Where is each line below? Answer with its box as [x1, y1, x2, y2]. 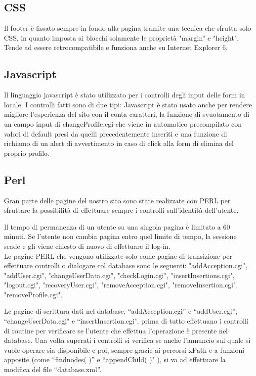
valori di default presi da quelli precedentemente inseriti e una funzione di [4, 128, 227, 139]
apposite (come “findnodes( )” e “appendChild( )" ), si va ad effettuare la [4, 354, 226, 365]
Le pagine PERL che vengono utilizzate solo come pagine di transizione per [4, 250, 232, 261]
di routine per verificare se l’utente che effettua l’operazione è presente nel [4, 325, 228, 335]
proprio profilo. [4, 147, 49, 158]
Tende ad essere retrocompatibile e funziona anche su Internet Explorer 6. [4, 42, 228, 52]
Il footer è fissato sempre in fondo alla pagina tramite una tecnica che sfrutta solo [4, 23, 251, 33]
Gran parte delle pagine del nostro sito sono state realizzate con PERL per [4, 195, 231, 205]
